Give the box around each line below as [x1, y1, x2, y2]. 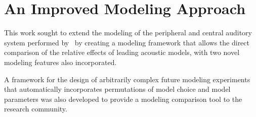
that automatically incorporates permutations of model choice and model [4, 84, 231, 94]
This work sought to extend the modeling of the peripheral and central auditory [4, 27, 252, 38]
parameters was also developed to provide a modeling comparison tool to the [4, 93, 242, 104]
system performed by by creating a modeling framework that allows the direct [4, 37, 250, 47]
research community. [4, 103, 67, 114]
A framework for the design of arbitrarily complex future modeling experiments [4, 74, 250, 84]
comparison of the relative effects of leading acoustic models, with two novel [4, 47, 240, 57]
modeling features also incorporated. [4, 56, 117, 67]
